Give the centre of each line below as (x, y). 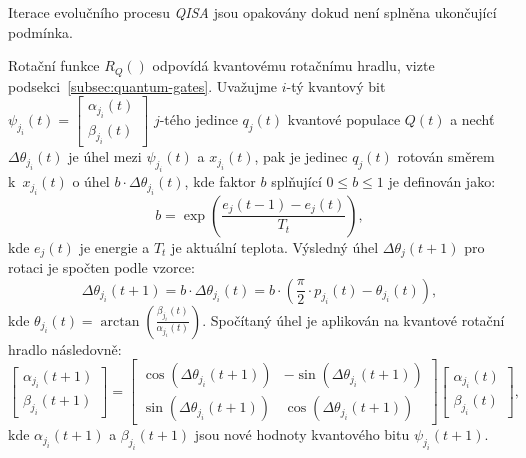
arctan (120, 321)
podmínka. (40, 31)
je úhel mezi (105, 156)
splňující (296, 181)
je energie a (114, 246)
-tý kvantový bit (336, 85)
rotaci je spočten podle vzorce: (101, 267)
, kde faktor (220, 181)
